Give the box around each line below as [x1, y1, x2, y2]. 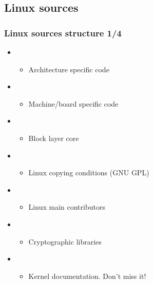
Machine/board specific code [28, 98, 119, 109]
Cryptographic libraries [28, 236, 102, 247]
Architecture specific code [28, 64, 109, 74]
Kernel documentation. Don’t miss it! [28, 270, 146, 281]
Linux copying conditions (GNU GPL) [28, 167, 149, 178]
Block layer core [28, 132, 79, 143]
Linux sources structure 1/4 [4, 26, 122, 39]
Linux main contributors [28, 201, 105, 212]
